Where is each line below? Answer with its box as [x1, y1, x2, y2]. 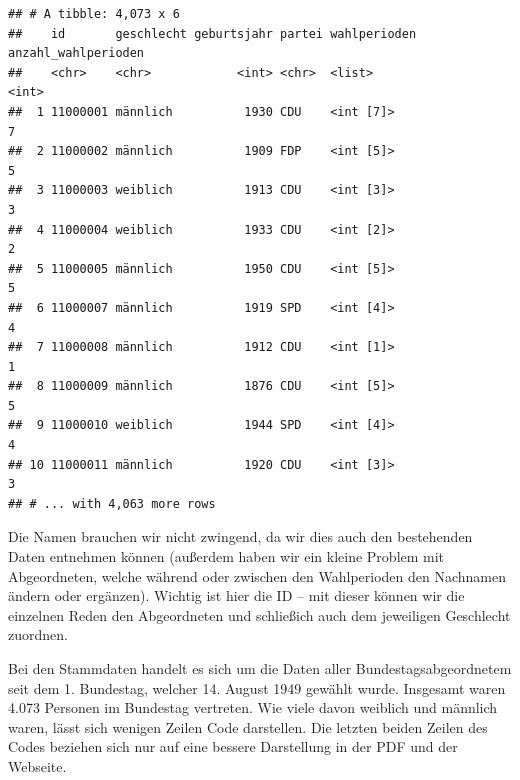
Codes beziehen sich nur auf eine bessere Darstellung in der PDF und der [8, 736, 458, 757]
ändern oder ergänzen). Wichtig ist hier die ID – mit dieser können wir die [8, 585, 465, 606]
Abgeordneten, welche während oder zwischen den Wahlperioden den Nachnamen [8, 565, 507, 586]
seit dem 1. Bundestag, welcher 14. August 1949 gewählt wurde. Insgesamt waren [8, 677, 506, 698]
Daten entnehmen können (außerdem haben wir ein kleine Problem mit [8, 546, 445, 567]
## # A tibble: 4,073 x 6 [8, 7, 180, 21]
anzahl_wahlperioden [8, 46, 145, 61]
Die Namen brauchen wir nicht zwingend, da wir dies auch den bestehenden [8, 526, 473, 547]
